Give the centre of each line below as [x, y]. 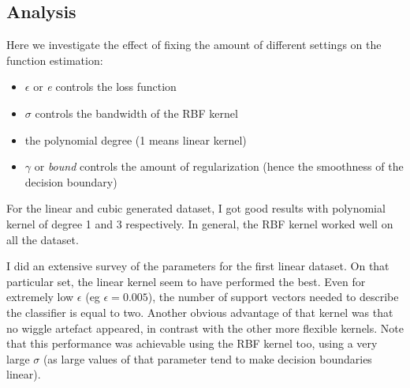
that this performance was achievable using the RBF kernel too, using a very [192, 343]
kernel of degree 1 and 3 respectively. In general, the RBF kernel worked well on [200, 223]
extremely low [40, 297]
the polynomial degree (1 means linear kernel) [136, 139]
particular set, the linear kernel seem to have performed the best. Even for [186, 281]
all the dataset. [43, 239]
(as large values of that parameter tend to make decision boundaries [207, 358]
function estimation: [55, 60]
